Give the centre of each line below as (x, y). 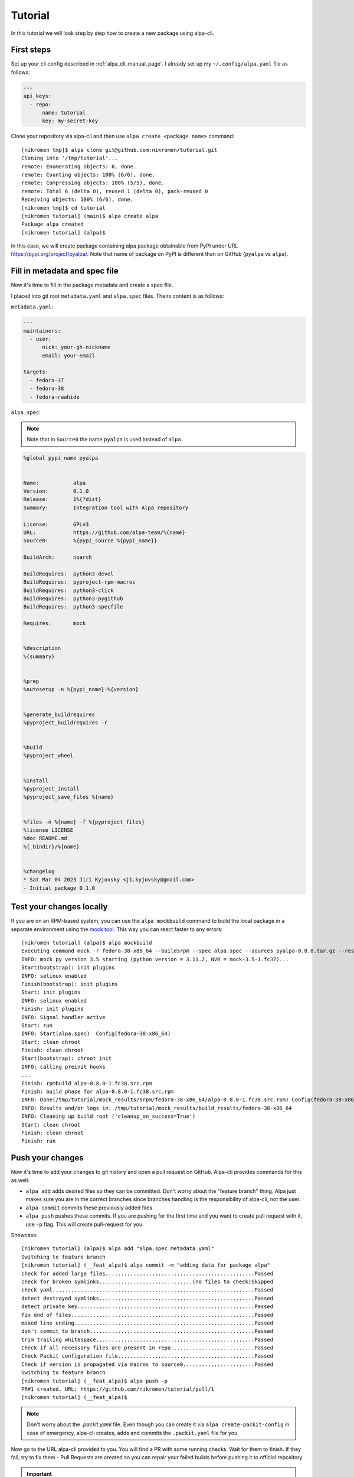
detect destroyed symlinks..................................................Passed (147, 1298)
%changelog (39, 871)
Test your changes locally (59, 907)
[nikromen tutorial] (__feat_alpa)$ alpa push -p (95, 1381)
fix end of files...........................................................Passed (147, 1315)
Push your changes (47, 1158)
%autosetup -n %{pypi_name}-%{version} (81, 689)
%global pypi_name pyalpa (61, 458)
